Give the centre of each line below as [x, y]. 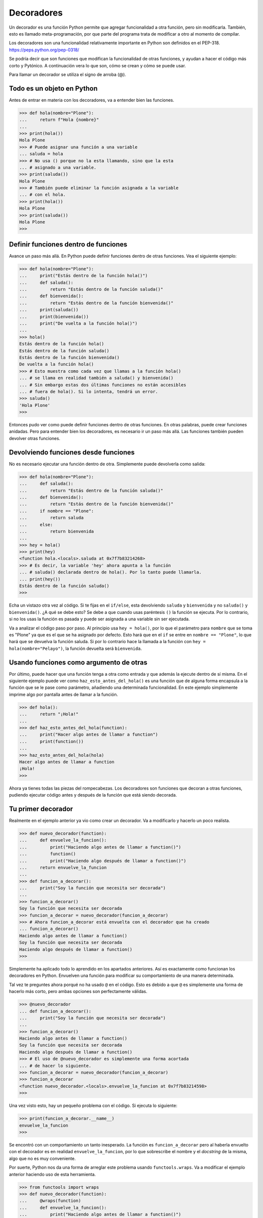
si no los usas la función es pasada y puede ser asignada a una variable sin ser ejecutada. [99, 619]
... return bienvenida [57, 531]
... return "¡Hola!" [49, 714]
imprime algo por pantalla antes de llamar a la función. [64, 694]
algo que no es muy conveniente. [42, 1158]
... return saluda [51, 518]
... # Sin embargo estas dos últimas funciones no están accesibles [103, 385]
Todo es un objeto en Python [53, 88]
